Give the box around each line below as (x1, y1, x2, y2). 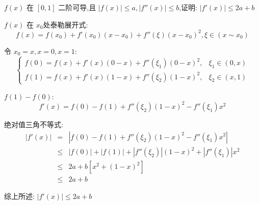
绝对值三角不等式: (4, 119, 63, 129)
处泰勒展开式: (43, 19, 88, 30)
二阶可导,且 (58, 2, 96, 12)
